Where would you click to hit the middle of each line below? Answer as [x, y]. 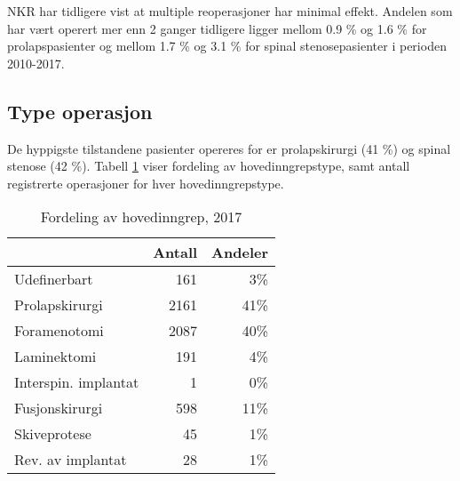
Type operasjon [80, 111]
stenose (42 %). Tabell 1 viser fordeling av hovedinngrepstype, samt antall [209, 166]
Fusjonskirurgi [59, 408]
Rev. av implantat [71, 460]
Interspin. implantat [77, 382]
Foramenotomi [59, 331]
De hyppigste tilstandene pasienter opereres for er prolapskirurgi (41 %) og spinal [229, 148]
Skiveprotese [53, 434]
